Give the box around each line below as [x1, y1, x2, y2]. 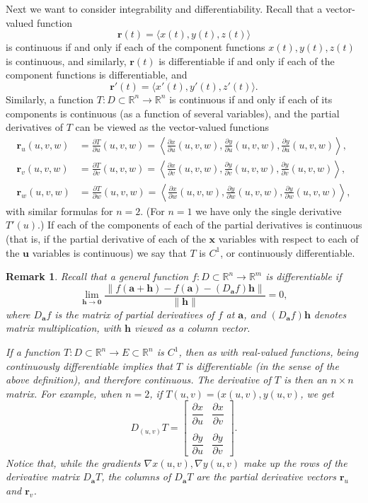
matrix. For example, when [6, 386, 122, 400]
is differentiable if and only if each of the [159, 53, 335, 68]
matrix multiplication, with [6, 320, 122, 335]
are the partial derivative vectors [196, 469, 336, 484]
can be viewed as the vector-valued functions [75, 120, 270, 134]
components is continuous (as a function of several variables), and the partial [6, 105, 340, 120]
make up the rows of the [243, 455, 347, 470]
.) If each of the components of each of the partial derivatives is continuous [38, 217, 362, 232]
